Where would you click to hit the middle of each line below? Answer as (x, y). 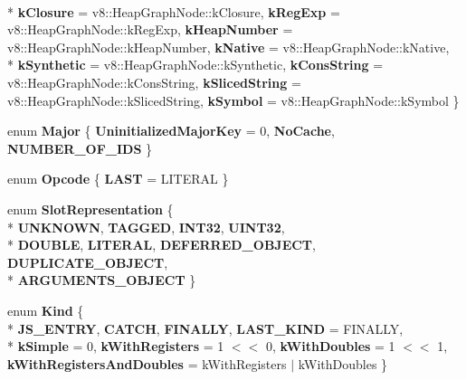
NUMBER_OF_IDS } (80, 148)
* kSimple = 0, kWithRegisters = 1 (116, 346)
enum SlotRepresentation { (90, 209)
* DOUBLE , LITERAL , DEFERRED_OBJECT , (162, 245)
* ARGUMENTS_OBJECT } (102, 280)
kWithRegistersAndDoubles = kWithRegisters (147, 363)
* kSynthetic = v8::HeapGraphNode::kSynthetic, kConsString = (195, 65)
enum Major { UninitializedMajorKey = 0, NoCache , (171, 131)
